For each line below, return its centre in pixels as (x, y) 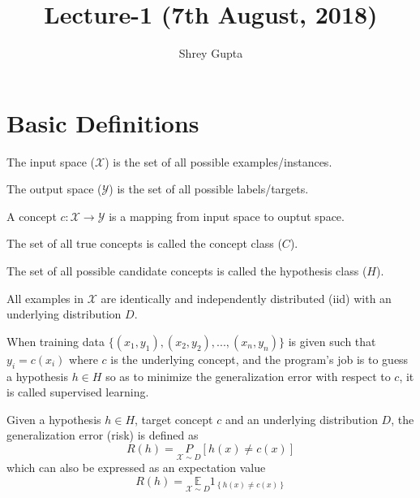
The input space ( (51, 161)
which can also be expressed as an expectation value (136, 468)
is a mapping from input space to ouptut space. (227, 216)
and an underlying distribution (301, 419)
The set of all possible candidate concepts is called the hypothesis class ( (187, 271)
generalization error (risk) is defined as (103, 435)
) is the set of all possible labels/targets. (209, 189)
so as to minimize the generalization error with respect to (248, 376)
